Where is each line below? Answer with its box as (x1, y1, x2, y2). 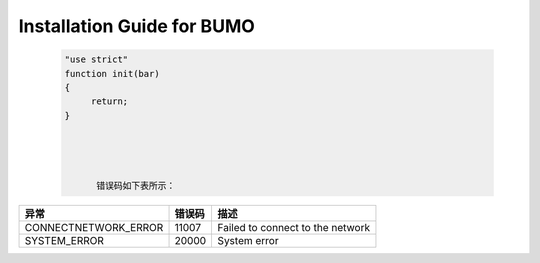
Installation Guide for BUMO (18, 15, 255, 37)
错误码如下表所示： (96, 180, 176, 191)
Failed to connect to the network (217, 220, 370, 234)
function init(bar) (64, 68, 160, 79)
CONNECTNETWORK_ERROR (24, 220, 164, 234)
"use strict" (64, 54, 129, 65)
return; (90, 96, 129, 107)
